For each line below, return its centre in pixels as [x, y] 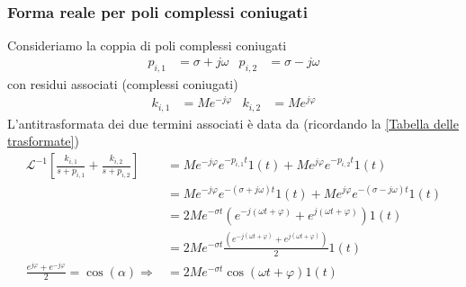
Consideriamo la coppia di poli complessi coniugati [147, 45]
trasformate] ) [43, 141]
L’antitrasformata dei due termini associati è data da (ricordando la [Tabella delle [233, 123]
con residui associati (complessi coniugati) [123, 83]
